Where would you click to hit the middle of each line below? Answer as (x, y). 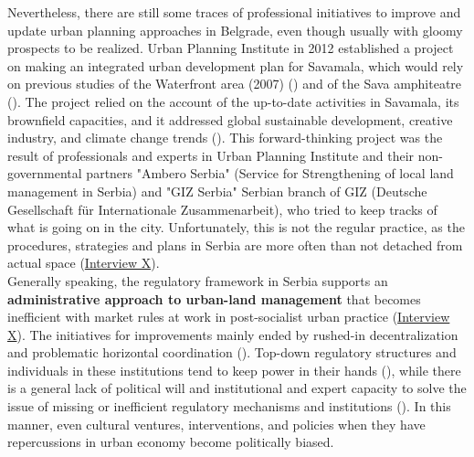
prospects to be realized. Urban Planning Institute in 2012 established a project (231, 48)
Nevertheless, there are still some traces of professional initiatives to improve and (234, 12)
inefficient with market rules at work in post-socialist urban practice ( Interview (229, 317)
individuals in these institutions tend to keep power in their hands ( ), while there (234, 370)
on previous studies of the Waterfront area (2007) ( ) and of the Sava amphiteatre (235, 84)
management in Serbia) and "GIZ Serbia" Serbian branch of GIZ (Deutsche (217, 191)
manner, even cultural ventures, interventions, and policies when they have (216, 424)
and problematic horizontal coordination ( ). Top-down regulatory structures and (232, 352)
